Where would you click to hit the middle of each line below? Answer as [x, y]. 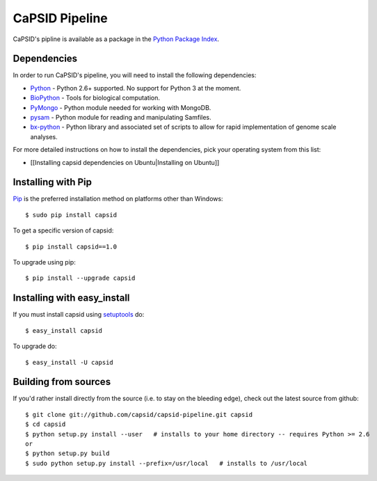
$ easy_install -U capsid [70, 362]
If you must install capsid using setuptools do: [79, 315]
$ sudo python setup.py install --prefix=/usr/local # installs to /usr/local [167, 463]
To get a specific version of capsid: [63, 230]
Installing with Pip [52, 182]
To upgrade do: [35, 346]
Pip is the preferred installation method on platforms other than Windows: [118, 199]
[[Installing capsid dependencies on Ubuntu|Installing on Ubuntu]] [125, 162]
